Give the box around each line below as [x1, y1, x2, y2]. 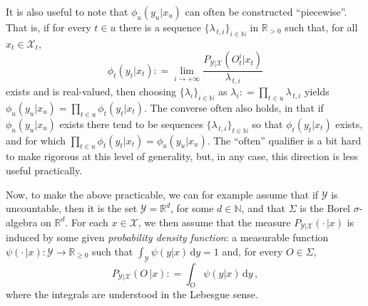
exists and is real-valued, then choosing [6, 84, 177, 99]
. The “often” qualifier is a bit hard [207, 132, 362, 147]
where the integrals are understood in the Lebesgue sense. [6, 287, 258, 302]
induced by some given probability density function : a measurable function [6, 230, 329, 245]
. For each [65, 214, 108, 229]
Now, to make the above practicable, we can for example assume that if [6, 186, 319, 201]
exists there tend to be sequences [59, 116, 203, 131]
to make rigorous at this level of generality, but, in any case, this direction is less [6, 149, 358, 164]
